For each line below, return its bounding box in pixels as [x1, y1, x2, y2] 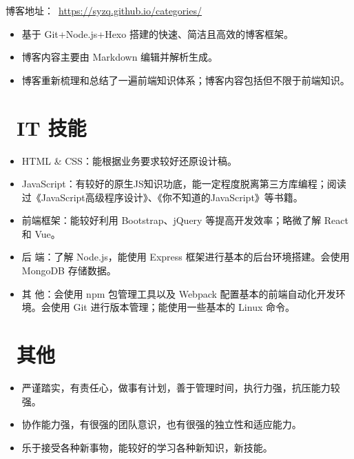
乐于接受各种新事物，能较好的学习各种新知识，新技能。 [21, 440, 273, 454]
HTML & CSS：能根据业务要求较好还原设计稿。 [21, 153, 237, 167]
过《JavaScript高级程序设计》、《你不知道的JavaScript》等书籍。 [21, 190, 303, 204]
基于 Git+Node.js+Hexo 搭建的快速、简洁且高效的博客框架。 [21, 26, 293, 41]
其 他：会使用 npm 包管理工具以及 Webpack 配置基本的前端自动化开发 [21, 286, 336, 300]
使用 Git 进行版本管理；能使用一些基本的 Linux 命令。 [50, 300, 295, 314]
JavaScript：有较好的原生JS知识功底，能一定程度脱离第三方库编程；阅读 [21, 176, 346, 191]
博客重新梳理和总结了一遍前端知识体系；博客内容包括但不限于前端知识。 [21, 72, 350, 87]
